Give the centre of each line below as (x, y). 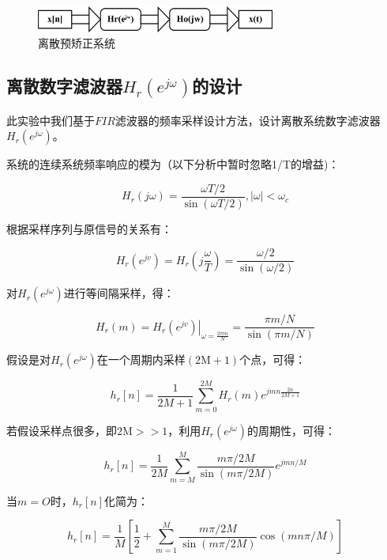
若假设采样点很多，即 (62, 430)
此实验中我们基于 (51, 120)
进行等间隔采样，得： (119, 293)
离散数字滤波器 (64, 86)
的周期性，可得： (291, 430)
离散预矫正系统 (77, 43)
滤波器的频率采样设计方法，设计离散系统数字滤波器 (248, 120)
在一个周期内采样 (141, 359)
